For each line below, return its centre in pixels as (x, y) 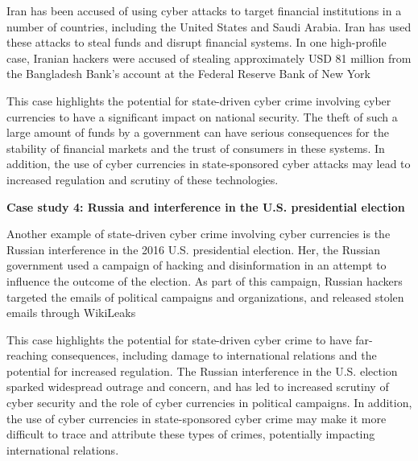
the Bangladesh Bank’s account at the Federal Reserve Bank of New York (189, 74)
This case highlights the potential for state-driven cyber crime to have (179, 339)
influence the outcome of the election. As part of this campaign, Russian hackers (205, 280)
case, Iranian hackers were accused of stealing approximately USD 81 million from (209, 58)
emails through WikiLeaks (71, 313)
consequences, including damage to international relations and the (214, 355)
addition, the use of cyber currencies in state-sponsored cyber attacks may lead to (209, 164)
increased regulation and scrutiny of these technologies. (143, 179)
